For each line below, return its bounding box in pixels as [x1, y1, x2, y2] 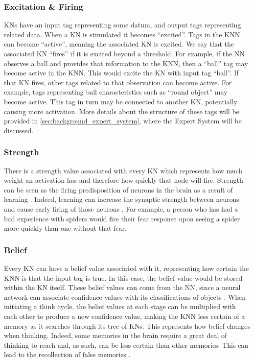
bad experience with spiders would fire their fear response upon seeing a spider [4, 213, 240, 223]
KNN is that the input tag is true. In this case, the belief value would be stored [4, 272, 243, 283]
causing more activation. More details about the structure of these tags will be [4, 106, 239, 116]
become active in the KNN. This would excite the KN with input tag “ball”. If [4, 68, 239, 78]
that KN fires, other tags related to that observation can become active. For [4, 77, 232, 87]
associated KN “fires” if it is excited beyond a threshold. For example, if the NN [4, 48, 245, 58]
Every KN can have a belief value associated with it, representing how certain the [4, 263, 249, 273]
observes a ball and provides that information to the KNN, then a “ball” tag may [4, 58, 248, 68]
